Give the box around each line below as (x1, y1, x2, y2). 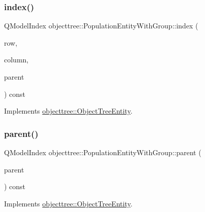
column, (4, 54, 29, 65)
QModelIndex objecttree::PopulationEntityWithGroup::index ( (4, 20, 198, 31)
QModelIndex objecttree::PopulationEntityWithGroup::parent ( (4, 147, 201, 157)
